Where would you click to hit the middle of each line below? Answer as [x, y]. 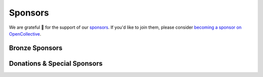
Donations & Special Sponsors [56, 63]
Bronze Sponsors [36, 48]
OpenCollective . [25, 34]
